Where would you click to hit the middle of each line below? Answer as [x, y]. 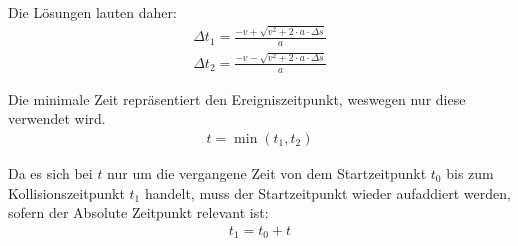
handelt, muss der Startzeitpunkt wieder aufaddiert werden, [327, 192]
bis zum [470, 172]
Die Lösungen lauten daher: [92, 12]
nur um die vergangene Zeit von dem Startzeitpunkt [267, 172]
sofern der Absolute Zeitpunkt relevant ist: [138, 212]
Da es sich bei [50, 172]
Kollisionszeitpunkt [66, 192]
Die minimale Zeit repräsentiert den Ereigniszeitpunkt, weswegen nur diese [237, 98]
